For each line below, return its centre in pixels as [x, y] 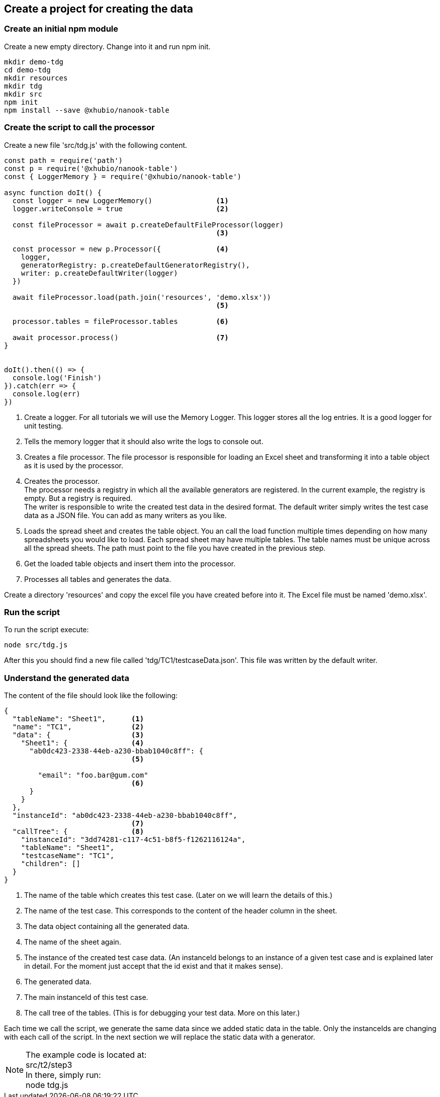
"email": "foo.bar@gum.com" [93, 775]
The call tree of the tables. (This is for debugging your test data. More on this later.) [162, 1013]
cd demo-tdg [27, 70]
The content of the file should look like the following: [91, 696]
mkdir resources [36, 78]
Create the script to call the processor [79, 128]
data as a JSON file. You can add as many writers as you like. [125, 515]
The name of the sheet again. [73, 942]
